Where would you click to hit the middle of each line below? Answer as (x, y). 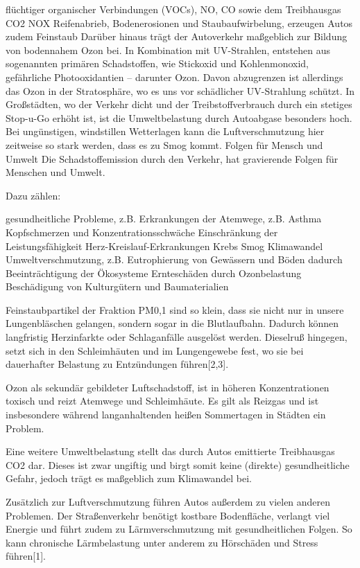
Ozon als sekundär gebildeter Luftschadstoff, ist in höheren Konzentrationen (168, 387)
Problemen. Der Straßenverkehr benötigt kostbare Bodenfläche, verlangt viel (168, 515)
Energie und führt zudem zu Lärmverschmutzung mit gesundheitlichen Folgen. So (179, 529)
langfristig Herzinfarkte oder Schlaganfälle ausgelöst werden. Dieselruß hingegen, (177, 337)
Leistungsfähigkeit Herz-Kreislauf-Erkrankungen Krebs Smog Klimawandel (164, 246)
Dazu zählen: (33, 195)
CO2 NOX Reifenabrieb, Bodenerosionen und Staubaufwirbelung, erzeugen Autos (179, 23)
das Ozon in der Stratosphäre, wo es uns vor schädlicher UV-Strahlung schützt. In (180, 90)
